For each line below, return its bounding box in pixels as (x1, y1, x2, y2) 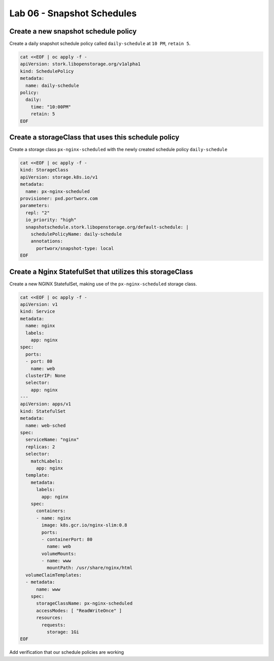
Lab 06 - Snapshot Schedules (9, 8, 137, 19)
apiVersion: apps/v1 (20, 401, 71, 407)
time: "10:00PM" (30, 104, 71, 109)
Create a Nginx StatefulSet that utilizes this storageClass (9, 267, 193, 276)
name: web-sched (25, 422, 66, 428)
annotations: (30, 238, 63, 244)
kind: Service (20, 308, 55, 314)
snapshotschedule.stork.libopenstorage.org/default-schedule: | (25, 224, 189, 230)
